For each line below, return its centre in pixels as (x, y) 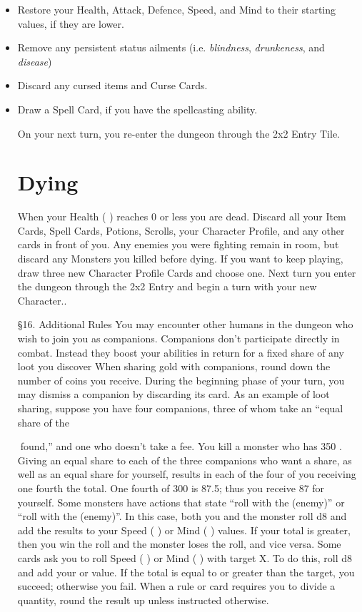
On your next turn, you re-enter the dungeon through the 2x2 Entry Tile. (179, 133)
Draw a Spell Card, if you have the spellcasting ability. (137, 109)
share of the (43, 422)
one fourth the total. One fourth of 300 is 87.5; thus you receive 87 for (171, 488)
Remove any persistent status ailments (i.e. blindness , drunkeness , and (171, 47)
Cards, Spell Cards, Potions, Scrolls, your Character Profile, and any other (181, 230)
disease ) (35, 61)
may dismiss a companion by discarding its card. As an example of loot (174, 394)
